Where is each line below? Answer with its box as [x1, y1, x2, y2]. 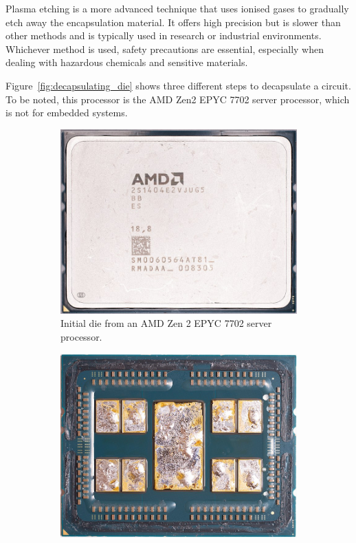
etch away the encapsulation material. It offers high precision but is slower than [5, 14, 341, 29]
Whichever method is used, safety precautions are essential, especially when [5, 41, 324, 56]
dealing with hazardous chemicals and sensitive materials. [5, 55, 248, 70]
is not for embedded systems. [5, 105, 128, 120]
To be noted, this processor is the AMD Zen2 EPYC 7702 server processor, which [5, 92, 350, 106]
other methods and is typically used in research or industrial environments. [5, 28, 322, 43]
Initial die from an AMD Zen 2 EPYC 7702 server [60, 316, 272, 330]
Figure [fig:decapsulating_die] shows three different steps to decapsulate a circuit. [5, 78, 351, 92]
